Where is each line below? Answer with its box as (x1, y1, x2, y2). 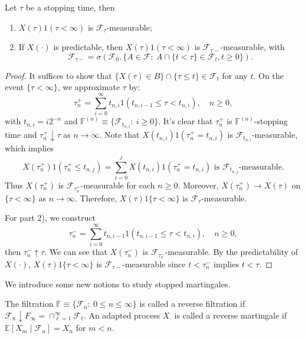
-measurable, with (220, 41, 285, 53)
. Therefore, (74, 191, 117, 204)
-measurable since (122, 257, 186, 270)
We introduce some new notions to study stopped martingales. (5, 277, 231, 290)
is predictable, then (53, 41, 123, 53)
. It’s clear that (158, 115, 213, 127)
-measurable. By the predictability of (165, 246, 299, 258)
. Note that (99, 128, 140, 141)
